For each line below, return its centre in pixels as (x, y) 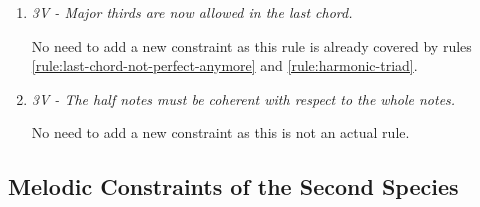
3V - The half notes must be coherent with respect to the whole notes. (243, 98)
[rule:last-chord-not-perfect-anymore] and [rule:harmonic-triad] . (224, 65)
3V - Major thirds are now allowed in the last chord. (192, 12)
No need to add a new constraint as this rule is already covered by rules (251, 45)
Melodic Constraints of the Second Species (233, 186)
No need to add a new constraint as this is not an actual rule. (220, 132)
